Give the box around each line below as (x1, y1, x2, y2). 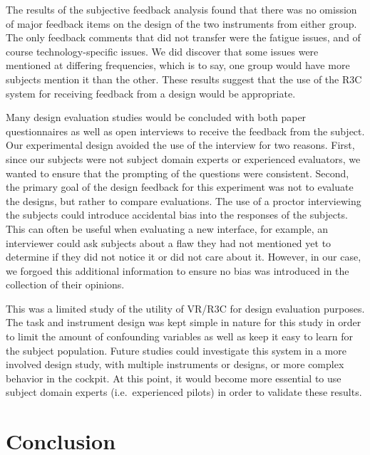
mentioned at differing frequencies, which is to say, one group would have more (6, 58, 350, 73)
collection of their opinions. (6, 277, 125, 292)
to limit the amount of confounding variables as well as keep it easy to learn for (6, 329, 353, 344)
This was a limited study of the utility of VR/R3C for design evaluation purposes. (6, 300, 365, 315)
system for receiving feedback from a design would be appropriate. (6, 85, 296, 100)
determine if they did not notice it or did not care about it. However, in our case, (6, 249, 361, 264)
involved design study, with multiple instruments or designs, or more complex (6, 357, 344, 372)
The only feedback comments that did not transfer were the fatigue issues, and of (6, 30, 361, 45)
